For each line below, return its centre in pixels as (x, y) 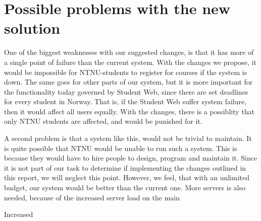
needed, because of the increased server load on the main (92, 197)
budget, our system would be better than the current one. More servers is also (125, 188)
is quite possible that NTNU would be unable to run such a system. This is (121, 148)
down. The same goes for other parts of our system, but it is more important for (128, 82)
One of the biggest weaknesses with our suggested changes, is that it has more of (129, 52)
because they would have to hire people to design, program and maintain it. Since (131, 158)
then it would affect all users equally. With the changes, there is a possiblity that (129, 111)
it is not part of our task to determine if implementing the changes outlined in (125, 167)
